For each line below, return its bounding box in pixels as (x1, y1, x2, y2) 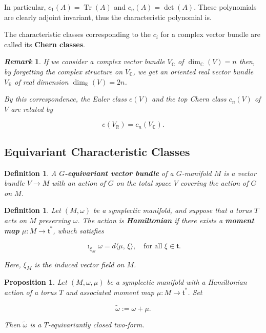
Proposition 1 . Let (4, 277, 67, 287)
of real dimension (14, 76, 69, 87)
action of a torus (4, 286, 57, 297)
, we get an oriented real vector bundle (133, 66, 254, 76)
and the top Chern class (152, 93, 227, 104)
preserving (38, 214, 71, 225)
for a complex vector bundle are (160, 29, 261, 40)
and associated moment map (66, 286, 154, 297)
